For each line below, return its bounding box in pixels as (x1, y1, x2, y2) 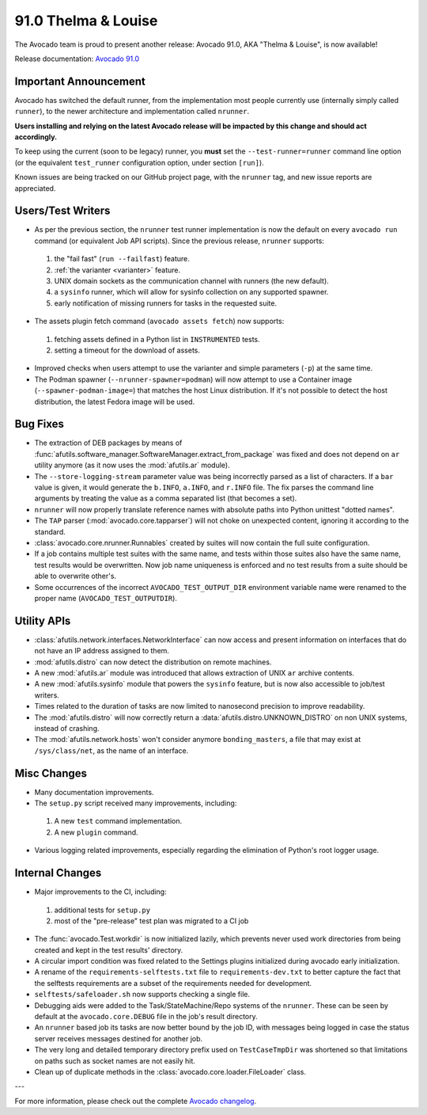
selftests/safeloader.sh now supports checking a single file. (34, 990, 251, 999)
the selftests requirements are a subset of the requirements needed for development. (34, 978, 312, 988)
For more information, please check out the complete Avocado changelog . (14, 1096, 257, 1105)
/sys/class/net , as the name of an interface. (34, 745, 189, 755)
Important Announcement (14, 74, 146, 88)
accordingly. (14, 132, 58, 142)
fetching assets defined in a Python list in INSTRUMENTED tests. (54, 334, 260, 344)
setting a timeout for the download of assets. (54, 345, 201, 355)
